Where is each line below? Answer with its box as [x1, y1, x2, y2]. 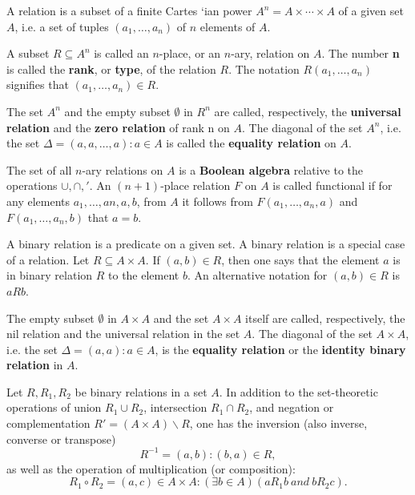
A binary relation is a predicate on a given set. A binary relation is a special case [6, 235, 405, 252]
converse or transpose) [6, 430, 116, 447]
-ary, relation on [231, 45, 310, 62]
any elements [6, 192, 71, 209]
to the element [108, 267, 179, 284]
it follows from [182, 192, 253, 209]
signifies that [6, 76, 69, 93]
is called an [94, 45, 149, 62]
